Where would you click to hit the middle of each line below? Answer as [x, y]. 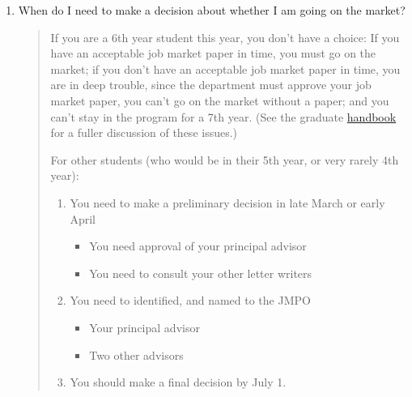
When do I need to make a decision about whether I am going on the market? [212, 10]
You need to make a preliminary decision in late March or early [227, 202]
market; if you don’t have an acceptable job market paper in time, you [225, 68]
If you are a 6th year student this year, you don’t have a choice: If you [225, 37]
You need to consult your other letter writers [201, 273]
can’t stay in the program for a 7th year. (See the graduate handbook [223, 116]
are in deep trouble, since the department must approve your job [211, 85]
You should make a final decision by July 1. [178, 382]
